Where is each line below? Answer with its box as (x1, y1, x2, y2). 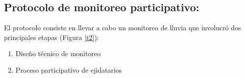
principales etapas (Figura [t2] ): (4, 32, 99, 42)
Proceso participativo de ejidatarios (15, 64, 122, 75)
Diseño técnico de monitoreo (15, 48, 101, 58)
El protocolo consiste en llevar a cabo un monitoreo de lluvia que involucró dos (4, 22, 241, 33)
